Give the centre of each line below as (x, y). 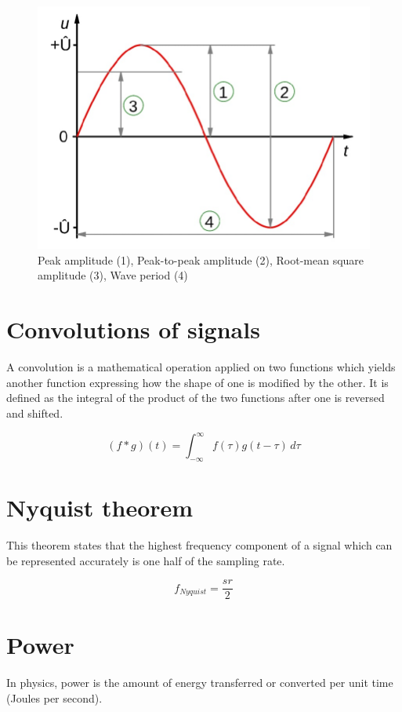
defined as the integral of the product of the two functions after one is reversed (196, 398)
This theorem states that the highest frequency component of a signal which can (199, 544)
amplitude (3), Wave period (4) (113, 275)
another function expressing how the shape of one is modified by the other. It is (197, 382)
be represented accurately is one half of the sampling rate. (146, 560)
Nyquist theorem (100, 508)
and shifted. (35, 413)
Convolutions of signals (133, 329)
